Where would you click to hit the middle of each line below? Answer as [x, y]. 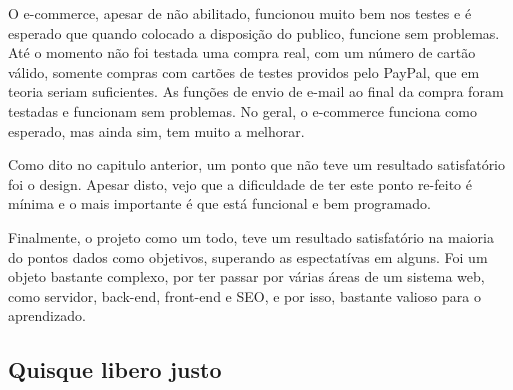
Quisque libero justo [115, 369]
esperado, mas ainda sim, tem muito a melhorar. [156, 130]
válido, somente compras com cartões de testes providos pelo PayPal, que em [244, 71]
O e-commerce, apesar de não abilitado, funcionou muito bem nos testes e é [240, 13]
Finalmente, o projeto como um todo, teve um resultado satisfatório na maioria [251, 236]
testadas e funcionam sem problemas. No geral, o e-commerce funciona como [242, 110]
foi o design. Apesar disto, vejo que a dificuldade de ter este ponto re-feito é [240, 183]
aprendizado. [47, 315]
